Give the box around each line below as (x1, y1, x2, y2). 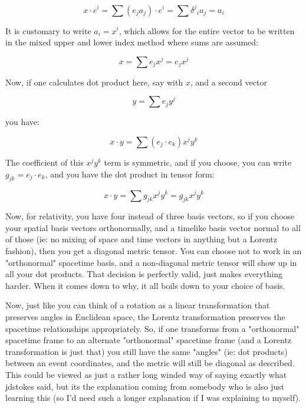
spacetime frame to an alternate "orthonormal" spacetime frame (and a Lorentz (5, 334, 292, 346)
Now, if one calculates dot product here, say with (5, 75, 183, 88)
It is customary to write (5, 24, 91, 37)
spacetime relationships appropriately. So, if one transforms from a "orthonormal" (5, 322, 300, 334)
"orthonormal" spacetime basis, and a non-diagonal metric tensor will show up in (5, 256, 297, 268)
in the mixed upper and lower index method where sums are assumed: (5, 36, 259, 48)
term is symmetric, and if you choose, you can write (104, 156, 292, 169)
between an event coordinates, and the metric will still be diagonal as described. (5, 357, 295, 369)
